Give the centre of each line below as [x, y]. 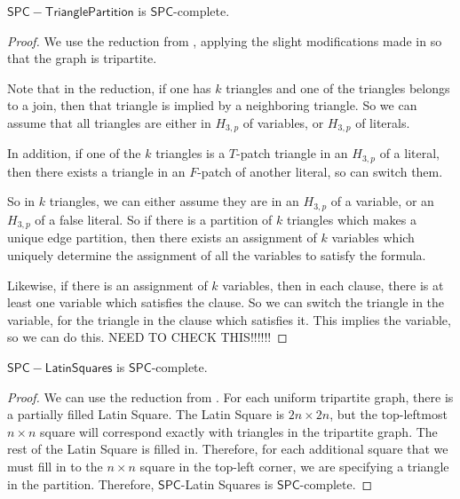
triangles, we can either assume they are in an [174, 201]
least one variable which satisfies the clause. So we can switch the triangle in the [226, 302]
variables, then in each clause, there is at [333, 285]
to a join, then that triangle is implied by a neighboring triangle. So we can [212, 105]
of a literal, [409, 153]
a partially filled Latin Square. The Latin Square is [146, 414]
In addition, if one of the [74, 153]
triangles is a [190, 153]
